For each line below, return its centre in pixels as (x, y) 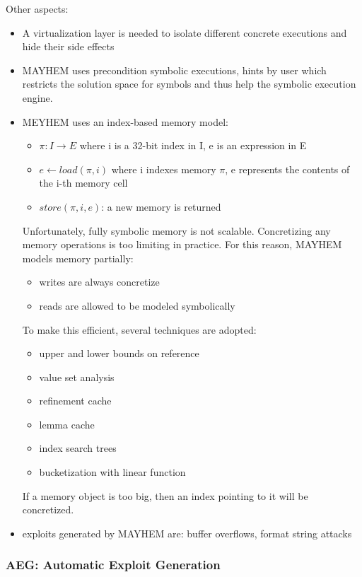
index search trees (78, 448)
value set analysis (77, 377)
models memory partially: (78, 258)
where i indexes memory (164, 169)
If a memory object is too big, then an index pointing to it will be (165, 495)
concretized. (48, 509)
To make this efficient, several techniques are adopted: (139, 329)
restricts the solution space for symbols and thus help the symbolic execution (189, 84)
